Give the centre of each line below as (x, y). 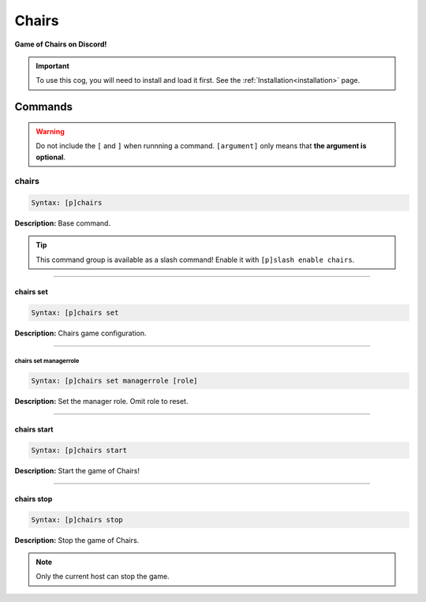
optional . (51, 157)
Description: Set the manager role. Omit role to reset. (101, 401)
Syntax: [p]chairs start (79, 450)
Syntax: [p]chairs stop (77, 520)
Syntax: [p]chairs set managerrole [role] (114, 380)
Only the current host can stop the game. (103, 577)
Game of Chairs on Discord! (61, 44)
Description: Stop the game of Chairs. (77, 540)
